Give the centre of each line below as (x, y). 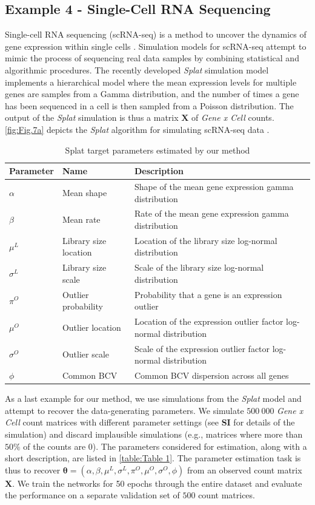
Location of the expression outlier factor (209, 321)
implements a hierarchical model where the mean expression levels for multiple (151, 82)
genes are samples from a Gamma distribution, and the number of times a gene (152, 94)
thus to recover (33, 469)
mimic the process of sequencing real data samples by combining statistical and (152, 58)
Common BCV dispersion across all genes (211, 375)
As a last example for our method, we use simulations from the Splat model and (153, 398)
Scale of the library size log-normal (199, 267)
